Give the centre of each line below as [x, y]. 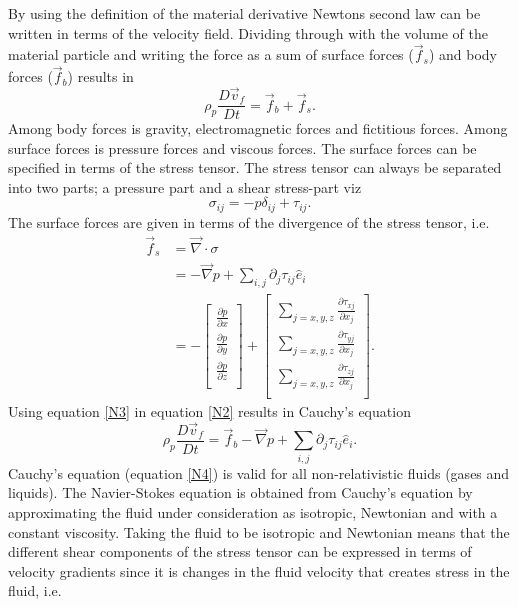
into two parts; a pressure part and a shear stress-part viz [185, 186]
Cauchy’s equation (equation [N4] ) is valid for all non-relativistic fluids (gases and [259, 472]
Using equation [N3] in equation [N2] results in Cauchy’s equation [209, 411]
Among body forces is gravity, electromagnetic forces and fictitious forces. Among [258, 128]
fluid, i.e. [35, 590]
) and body [462, 54]
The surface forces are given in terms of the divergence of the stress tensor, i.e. [249, 221]
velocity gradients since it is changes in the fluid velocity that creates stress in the [259, 570]
